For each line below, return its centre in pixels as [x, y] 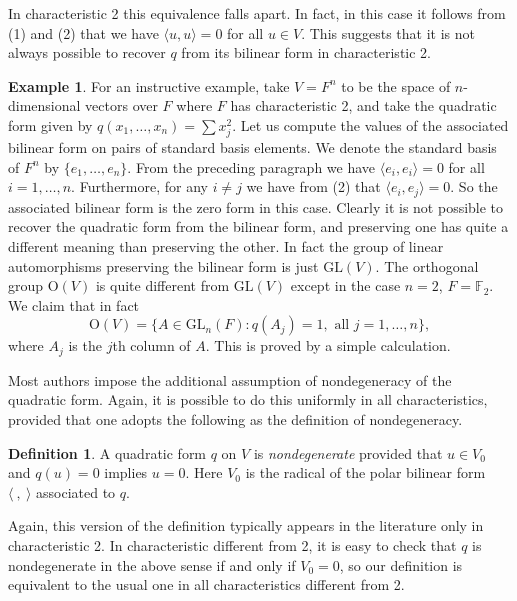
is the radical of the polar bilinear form [365, 472]
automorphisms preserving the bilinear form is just [163, 265]
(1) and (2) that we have [83, 32]
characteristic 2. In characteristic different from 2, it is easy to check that [232, 544]
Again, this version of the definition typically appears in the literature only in [246, 525]
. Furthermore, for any [139, 186]
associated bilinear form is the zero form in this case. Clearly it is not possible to [256, 206]
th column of [151, 345]
